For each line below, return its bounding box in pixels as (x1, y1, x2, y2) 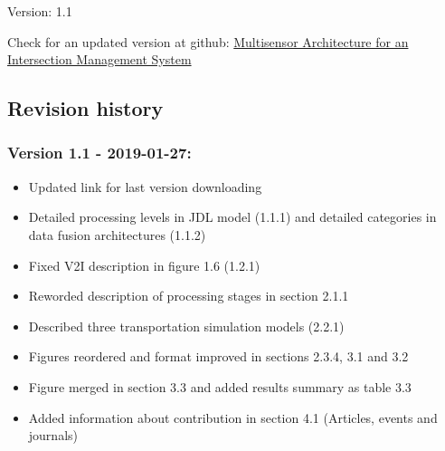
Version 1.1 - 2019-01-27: (7, 141, 192, 164)
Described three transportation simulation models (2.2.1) (28, 316, 345, 335)
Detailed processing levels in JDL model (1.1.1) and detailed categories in (28, 207, 437, 226)
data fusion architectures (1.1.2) (28, 225, 206, 244)
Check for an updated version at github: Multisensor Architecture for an (7, 32, 409, 51)
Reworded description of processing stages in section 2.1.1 (28, 286, 349, 305)
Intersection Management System (7, 50, 192, 69)
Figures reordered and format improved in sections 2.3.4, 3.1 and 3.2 (28, 347, 409, 366)
